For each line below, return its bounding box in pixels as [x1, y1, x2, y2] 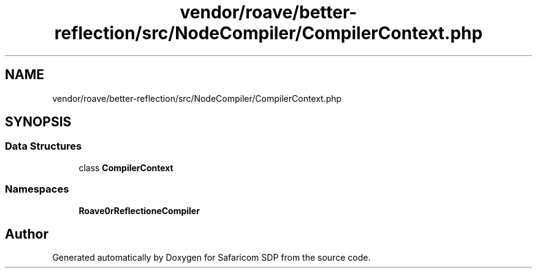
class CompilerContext [78, 162, 173, 173]
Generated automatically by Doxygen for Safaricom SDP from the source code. [52, 252, 371, 263]
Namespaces [5, 183, 69, 196]
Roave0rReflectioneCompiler [78, 205, 200, 216]
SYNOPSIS [5, 114, 72, 130]
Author [5, 226, 48, 242]
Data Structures [5, 140, 82, 153]
